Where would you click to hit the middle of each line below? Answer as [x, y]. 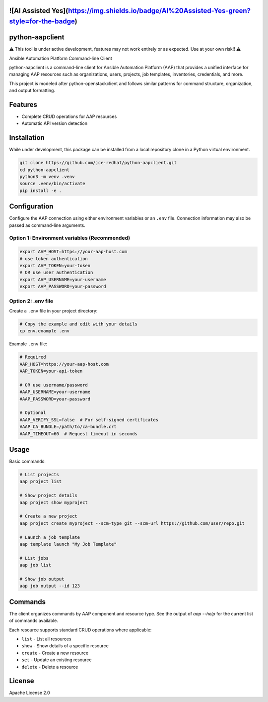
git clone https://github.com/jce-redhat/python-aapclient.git [98, 163]
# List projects [39, 475]
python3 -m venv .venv [47, 177]
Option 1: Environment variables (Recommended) [70, 238]
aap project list [41, 482]
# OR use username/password [54, 385]
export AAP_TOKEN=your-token [55, 266]
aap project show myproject [54, 502]
